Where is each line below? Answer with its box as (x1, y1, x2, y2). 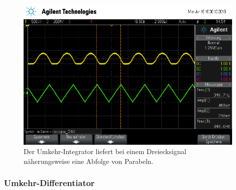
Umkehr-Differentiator (4, 177, 95, 189)
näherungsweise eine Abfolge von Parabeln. (24, 156, 153, 166)
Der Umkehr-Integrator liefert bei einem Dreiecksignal (24, 146, 186, 157)
